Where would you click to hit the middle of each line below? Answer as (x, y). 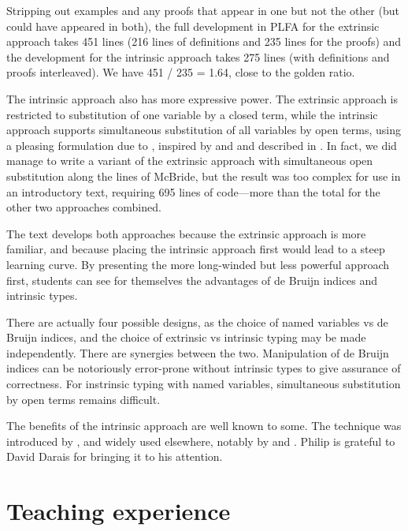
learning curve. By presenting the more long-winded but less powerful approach (198, 264)
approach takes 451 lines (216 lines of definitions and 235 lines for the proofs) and (204, 41)
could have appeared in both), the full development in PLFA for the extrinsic (193, 26)
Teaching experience (119, 511)
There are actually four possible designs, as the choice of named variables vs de (197, 322)
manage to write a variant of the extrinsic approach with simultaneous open (190, 161)
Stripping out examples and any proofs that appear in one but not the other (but (203, 10)
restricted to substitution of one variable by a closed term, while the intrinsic (192, 114)
